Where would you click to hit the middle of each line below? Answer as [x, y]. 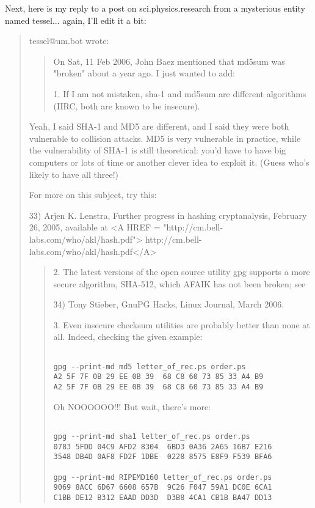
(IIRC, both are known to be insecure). [127, 105]
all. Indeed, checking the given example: [128, 337]
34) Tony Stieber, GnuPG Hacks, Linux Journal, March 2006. [169, 304]
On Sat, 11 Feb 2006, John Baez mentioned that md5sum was [169, 61]
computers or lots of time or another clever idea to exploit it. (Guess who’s [169, 162]
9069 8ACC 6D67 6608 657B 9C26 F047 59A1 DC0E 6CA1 [163, 488]
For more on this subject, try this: [93, 195]
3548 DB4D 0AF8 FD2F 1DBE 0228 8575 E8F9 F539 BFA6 [163, 457]
